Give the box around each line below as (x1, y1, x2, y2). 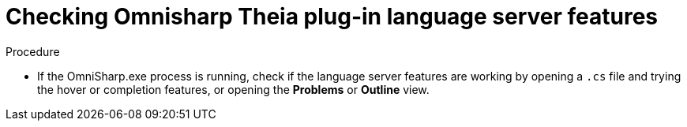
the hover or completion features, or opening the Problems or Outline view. (37, 82, 430, 96)
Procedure (6, 44, 60, 58)
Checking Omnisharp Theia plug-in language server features (6, 3, 659, 30)
